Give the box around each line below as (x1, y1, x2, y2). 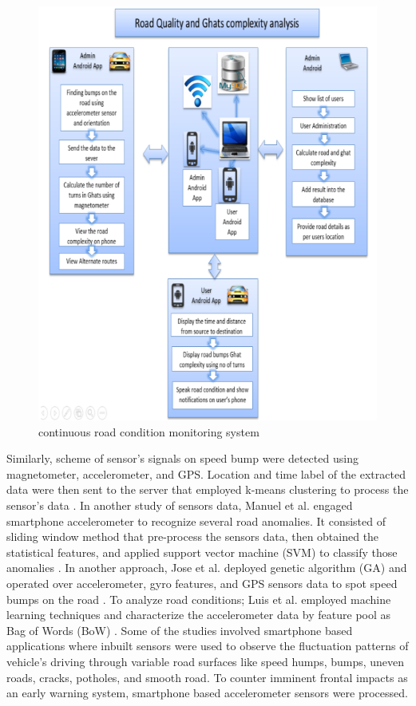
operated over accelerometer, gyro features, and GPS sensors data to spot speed (6, 575, 398, 592)
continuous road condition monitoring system (38, 423, 260, 440)
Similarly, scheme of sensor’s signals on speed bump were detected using (6, 450, 359, 467)
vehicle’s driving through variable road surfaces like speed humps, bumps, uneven (6, 653, 405, 669)
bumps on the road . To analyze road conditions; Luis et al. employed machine (6, 590, 391, 607)
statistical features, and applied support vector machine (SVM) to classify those (6, 543, 398, 560)
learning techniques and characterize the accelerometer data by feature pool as (6, 606, 391, 623)
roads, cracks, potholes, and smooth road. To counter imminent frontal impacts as (6, 669, 408, 685)
